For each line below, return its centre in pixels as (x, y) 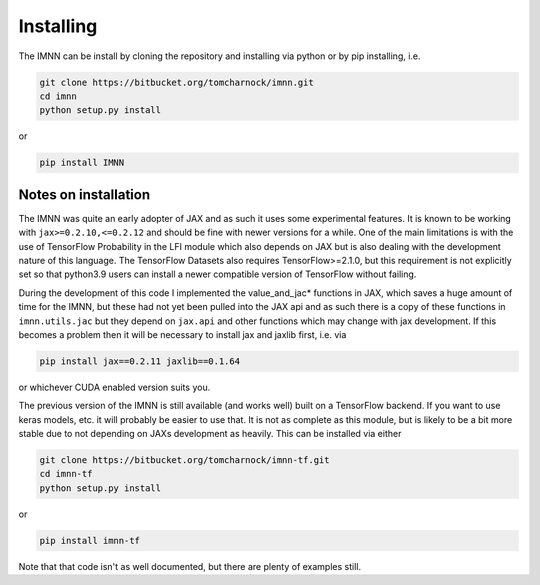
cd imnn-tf (66, 474)
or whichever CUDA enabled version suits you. (114, 387)
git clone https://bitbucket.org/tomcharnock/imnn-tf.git (184, 460)
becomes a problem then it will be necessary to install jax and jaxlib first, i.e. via (182, 334)
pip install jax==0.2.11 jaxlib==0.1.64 (139, 361)
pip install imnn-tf (89, 540)
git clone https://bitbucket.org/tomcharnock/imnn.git (176, 82)
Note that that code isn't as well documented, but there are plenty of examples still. (190, 566)
